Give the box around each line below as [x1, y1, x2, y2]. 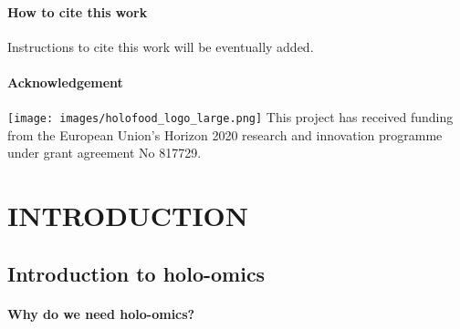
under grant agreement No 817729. [7, 143, 202, 162]
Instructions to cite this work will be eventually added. [7, 36, 314, 56]
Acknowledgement [7, 72, 123, 91]
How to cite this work [7, 2, 148, 21]
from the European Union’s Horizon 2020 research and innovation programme [7, 125, 443, 144]
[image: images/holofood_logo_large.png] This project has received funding [7, 108, 454, 127]
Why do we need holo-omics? [7, 303, 195, 323]
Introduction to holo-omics [7, 259, 266, 287]
